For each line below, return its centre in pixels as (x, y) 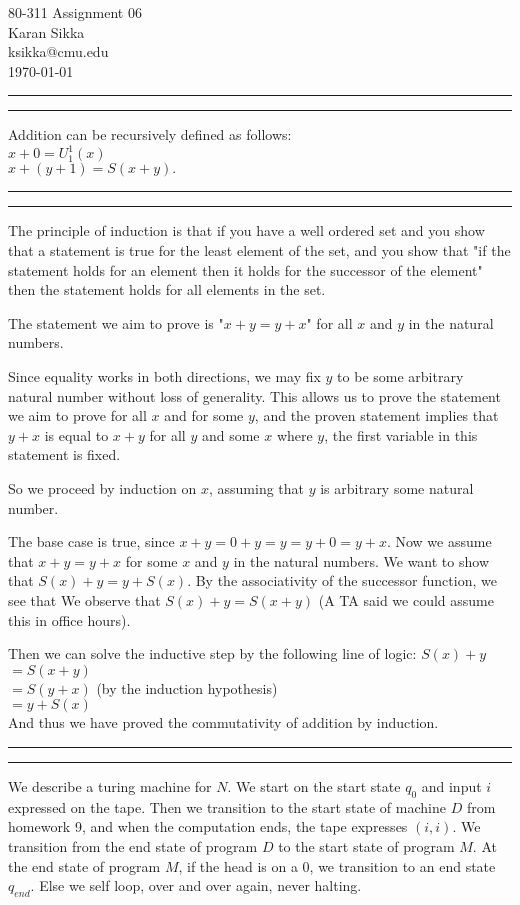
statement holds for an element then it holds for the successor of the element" (245, 269)
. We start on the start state (314, 785)
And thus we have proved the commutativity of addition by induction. (223, 722)
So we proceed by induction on (102, 488)
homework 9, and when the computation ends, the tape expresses (208, 826)
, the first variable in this (401, 434)
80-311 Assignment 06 (75, 12)
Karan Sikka (46, 31)
